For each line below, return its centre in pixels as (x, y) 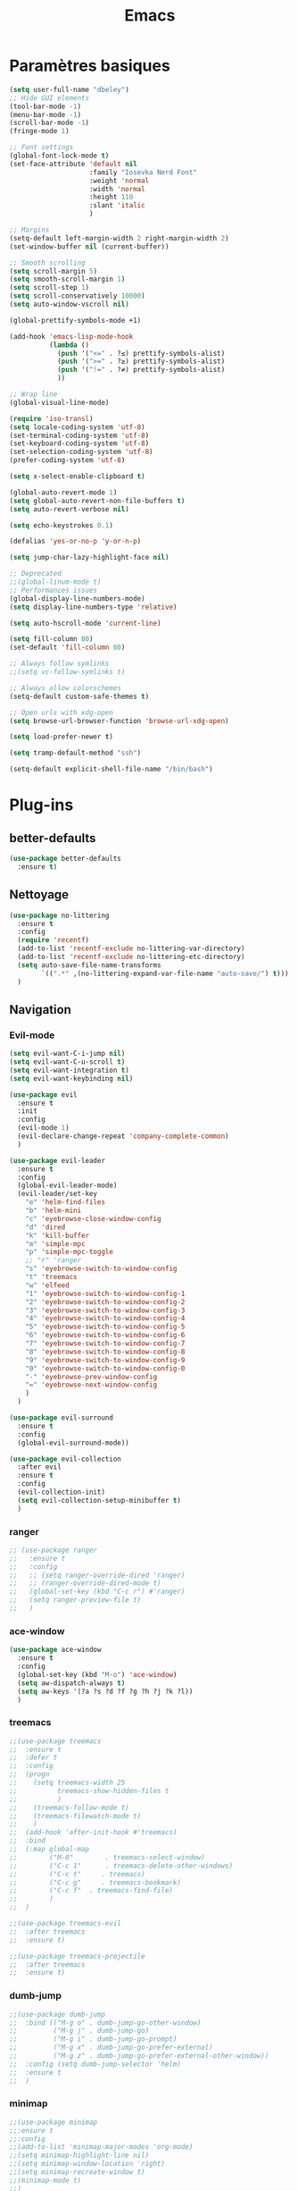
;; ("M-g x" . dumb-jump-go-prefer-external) (111, 2048)
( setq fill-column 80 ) (51, 639)
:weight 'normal (119, 181)
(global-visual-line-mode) (59, 402)
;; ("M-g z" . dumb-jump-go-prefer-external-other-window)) (139, 2056)
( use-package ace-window (55, 1650)
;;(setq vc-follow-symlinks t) (67, 672)
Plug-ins (41, 805)
